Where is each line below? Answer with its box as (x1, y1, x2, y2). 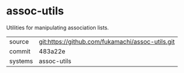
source (9, 37, 29, 45)
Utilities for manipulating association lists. (6, 24, 109, 31)
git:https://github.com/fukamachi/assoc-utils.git (38, 37, 175, 45)
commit (9, 47, 31, 55)
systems (9, 57, 33, 65)
